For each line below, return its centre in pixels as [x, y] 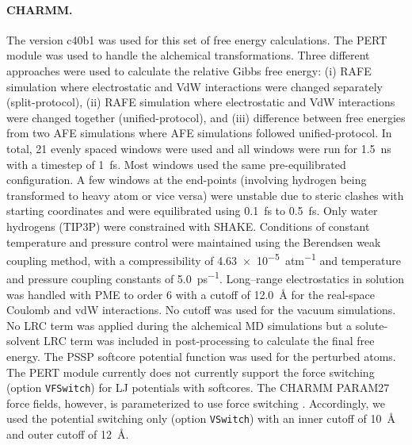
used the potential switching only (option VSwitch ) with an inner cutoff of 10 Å [201, 418]
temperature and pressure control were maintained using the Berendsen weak [194, 242]
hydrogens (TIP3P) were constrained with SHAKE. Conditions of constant [188, 226]
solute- [372, 325]
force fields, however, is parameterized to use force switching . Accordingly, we [196, 403]
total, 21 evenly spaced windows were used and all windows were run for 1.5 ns [199, 148]
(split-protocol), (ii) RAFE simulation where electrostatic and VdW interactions [201, 102]
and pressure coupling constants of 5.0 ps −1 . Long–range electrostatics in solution [205, 278]
